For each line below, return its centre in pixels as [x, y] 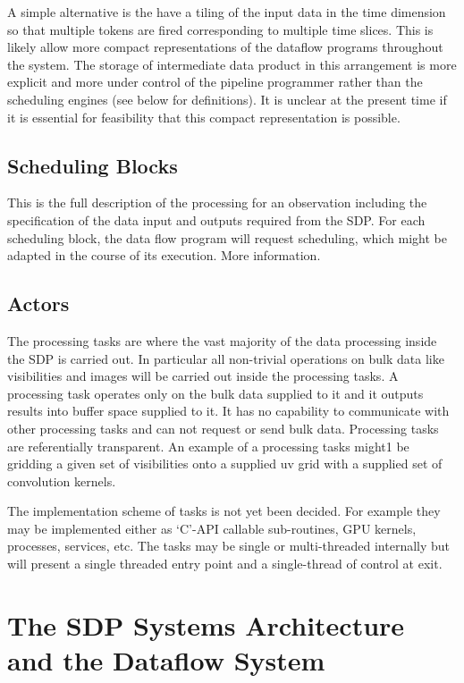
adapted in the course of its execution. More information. [164, 255]
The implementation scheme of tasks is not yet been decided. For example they [224, 511]
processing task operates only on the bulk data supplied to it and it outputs [215, 393]
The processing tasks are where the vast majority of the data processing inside [222, 340]
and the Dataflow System [166, 660]
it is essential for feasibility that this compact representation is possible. [204, 117]
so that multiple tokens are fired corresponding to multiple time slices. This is [220, 29]
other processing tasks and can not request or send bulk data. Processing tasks [223, 428]
